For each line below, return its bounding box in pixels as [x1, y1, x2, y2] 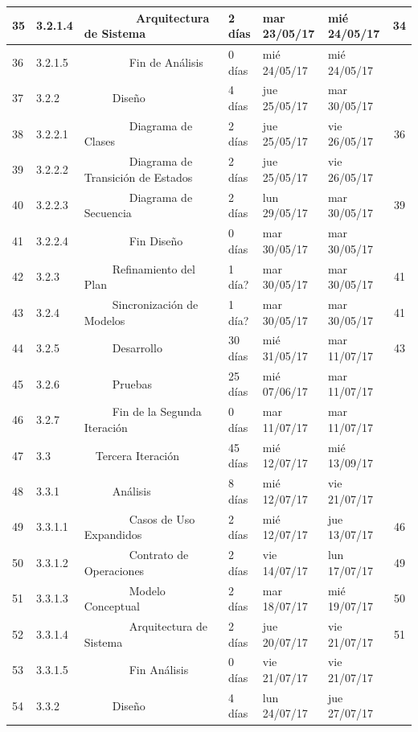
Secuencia [84, 204, 132, 221]
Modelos [84, 311, 125, 328]
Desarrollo [112, 339, 162, 356]
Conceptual [84, 598, 140, 615]
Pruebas [112, 375, 153, 392]
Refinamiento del [112, 260, 195, 277]
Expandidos [84, 526, 142, 543]
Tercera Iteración [95, 446, 180, 463]
